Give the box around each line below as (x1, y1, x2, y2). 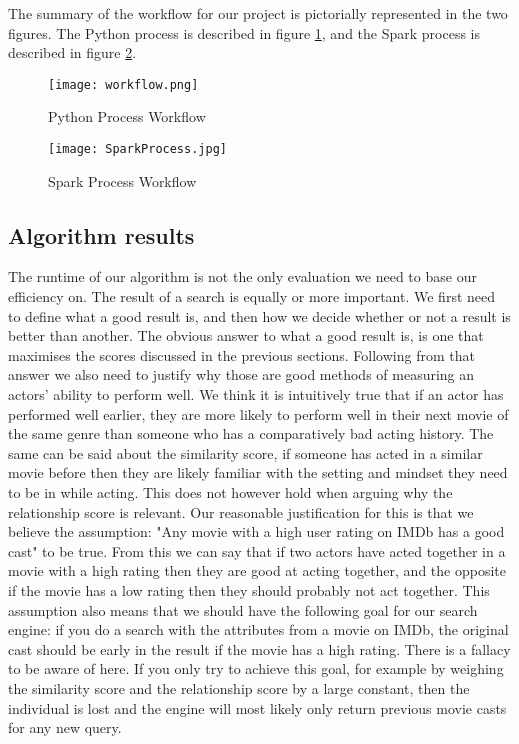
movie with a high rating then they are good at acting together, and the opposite (8, 560, 506, 581)
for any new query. (8, 717, 122, 738)
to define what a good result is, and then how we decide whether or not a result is (8, 305, 511, 326)
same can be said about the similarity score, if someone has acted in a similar (8, 442, 483, 463)
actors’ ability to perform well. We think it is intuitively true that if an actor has (8, 384, 504, 405)
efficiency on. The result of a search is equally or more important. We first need (8, 286, 496, 307)
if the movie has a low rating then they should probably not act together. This (8, 579, 490, 600)
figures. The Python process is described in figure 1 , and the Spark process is (8, 22, 480, 43)
